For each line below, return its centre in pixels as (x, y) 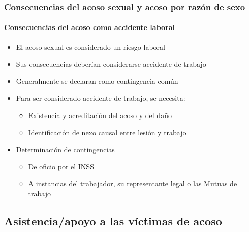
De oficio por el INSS (61, 166)
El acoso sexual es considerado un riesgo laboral (90, 47)
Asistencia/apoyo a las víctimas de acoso (113, 221)
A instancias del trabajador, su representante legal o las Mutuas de (133, 183)
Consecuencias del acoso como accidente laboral (90, 27)
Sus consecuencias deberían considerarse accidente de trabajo (111, 64)
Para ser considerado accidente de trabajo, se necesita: (101, 98)
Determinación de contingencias (65, 149)
